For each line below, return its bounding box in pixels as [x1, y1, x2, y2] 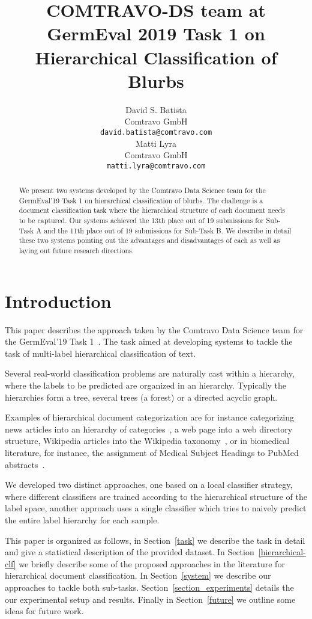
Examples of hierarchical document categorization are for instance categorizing [5, 411, 295, 423]
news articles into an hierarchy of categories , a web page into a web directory [5, 422, 293, 435]
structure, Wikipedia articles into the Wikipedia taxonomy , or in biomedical [5, 434, 290, 447]
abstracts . [5, 458, 45, 470]
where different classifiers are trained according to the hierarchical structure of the [5, 490, 307, 502]
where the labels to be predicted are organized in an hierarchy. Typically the [5, 379, 286, 392]
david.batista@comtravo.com [100, 128, 212, 137]
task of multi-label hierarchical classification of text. [5, 346, 196, 359]
